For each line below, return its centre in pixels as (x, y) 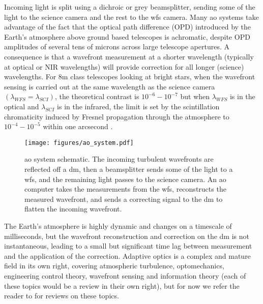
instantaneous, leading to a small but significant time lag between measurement (128, 246)
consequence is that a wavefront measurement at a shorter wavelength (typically (129, 56)
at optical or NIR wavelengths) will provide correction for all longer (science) (124, 66)
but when (195, 96)
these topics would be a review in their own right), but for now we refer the (122, 285)
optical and (22, 106)
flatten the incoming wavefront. (73, 209)
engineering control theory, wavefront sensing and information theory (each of (125, 275)
